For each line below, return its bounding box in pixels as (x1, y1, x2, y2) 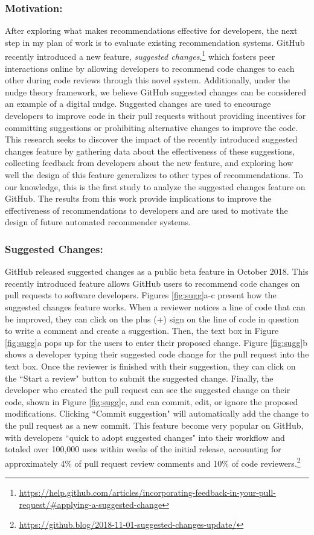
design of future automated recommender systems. (5, 216, 191, 228)
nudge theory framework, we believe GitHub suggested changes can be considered (5, 85, 307, 98)
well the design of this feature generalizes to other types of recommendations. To (5, 168, 303, 181)
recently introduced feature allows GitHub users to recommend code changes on (5, 277, 300, 289)
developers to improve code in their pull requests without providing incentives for (5, 109, 306, 122)
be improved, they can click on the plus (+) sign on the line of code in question (5, 312, 300, 325)
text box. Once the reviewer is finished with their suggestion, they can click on (5, 359, 296, 372)
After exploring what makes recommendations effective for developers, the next (5, 24, 298, 37)
